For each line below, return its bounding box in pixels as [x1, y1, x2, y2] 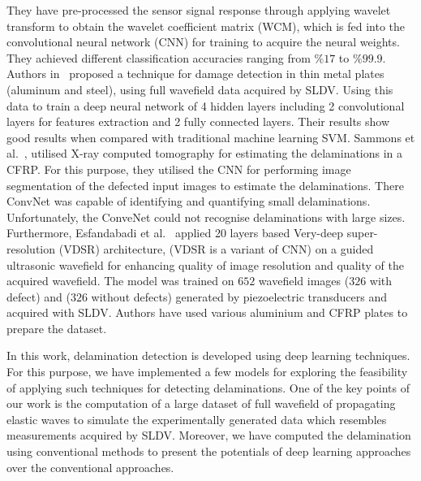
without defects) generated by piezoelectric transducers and [91, 288, 387, 305]
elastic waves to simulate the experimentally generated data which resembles [6, 410, 387, 427]
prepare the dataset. [6, 319, 107, 336]
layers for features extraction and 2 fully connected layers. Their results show [6, 113, 390, 130]
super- [346, 224, 378, 241]
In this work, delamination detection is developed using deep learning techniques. [6, 347, 410, 364]
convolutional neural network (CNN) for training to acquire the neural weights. [6, 33, 400, 50]
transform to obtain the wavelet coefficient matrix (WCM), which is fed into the [6, 17, 406, 34]
